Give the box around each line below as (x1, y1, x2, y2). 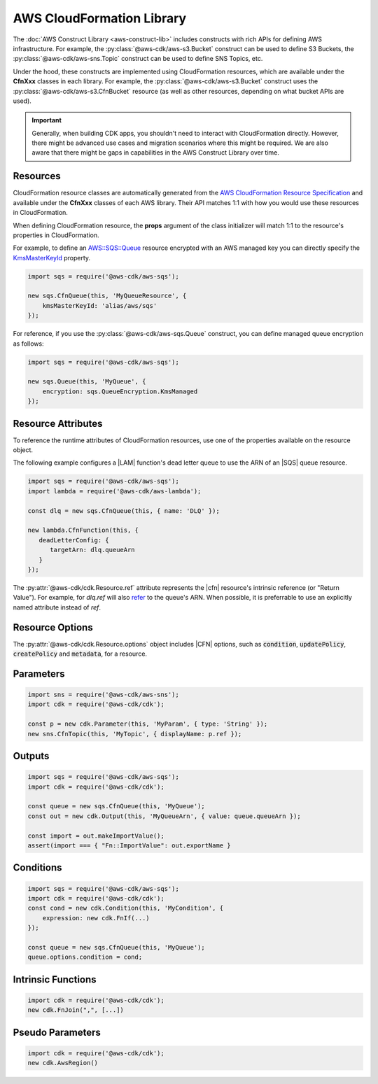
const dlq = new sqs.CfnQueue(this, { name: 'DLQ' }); (27, 507, 220, 514)
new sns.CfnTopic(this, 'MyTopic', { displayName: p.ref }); (27, 730, 242, 738)
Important (31, 116, 62, 125)
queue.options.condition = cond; (27, 953, 143, 962)
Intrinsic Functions (13, 973, 97, 985)
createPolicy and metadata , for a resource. (13, 649, 147, 658)
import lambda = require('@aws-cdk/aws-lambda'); (27, 487, 202, 495)
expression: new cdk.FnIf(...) (42, 914, 150, 922)
